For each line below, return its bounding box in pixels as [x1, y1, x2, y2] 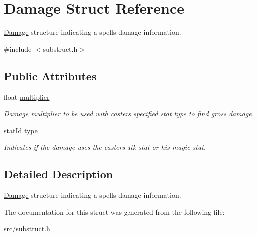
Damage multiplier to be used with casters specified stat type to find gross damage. [4, 108, 254, 119]
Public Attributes [4, 68, 97, 83]
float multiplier [4, 91, 50, 102]
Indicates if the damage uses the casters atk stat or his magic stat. [4, 142, 206, 152]
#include [4, 43, 32, 54]
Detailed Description [4, 166, 113, 182]
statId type [4, 125, 38, 135]
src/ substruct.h [4, 223, 50, 234]
